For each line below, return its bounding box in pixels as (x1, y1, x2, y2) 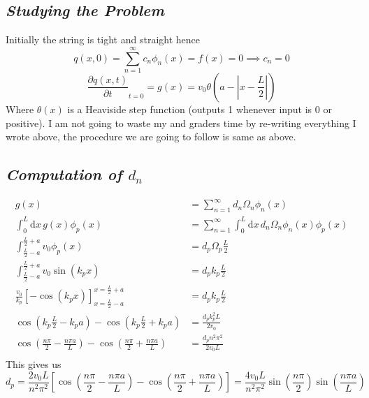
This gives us (6, 357, 61, 371)
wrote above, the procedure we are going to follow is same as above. (6, 129, 296, 144)
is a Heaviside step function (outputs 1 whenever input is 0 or (67, 101, 332, 116)
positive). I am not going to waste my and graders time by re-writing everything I (6, 115, 356, 130)
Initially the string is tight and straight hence (6, 32, 200, 47)
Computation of (6, 163, 122, 185)
